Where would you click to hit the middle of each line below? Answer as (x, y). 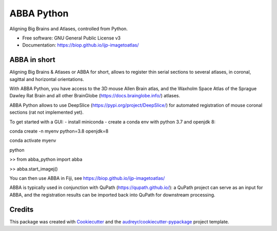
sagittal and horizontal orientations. (47, 79)
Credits (22, 209)
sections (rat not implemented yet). (47, 112)
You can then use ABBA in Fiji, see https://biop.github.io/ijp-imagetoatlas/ (87, 178)
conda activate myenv (33, 140)
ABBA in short (33, 60)
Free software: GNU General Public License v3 (72, 38)
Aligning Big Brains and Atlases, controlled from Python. (69, 29)
